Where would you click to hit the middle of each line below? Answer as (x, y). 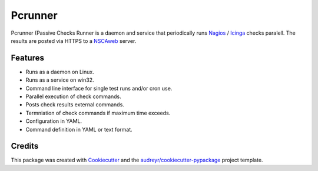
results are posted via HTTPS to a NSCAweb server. (74, 41)
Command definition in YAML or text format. (79, 129)
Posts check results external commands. (75, 105)
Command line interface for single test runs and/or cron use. (99, 88)
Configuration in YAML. (54, 121)
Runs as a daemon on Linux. (60, 72)
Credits (25, 146)
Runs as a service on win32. (60, 80)
